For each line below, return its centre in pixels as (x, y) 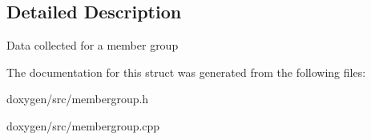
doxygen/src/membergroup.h (78, 99)
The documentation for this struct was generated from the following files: (186, 72)
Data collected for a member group (93, 45)
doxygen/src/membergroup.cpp (83, 125)
